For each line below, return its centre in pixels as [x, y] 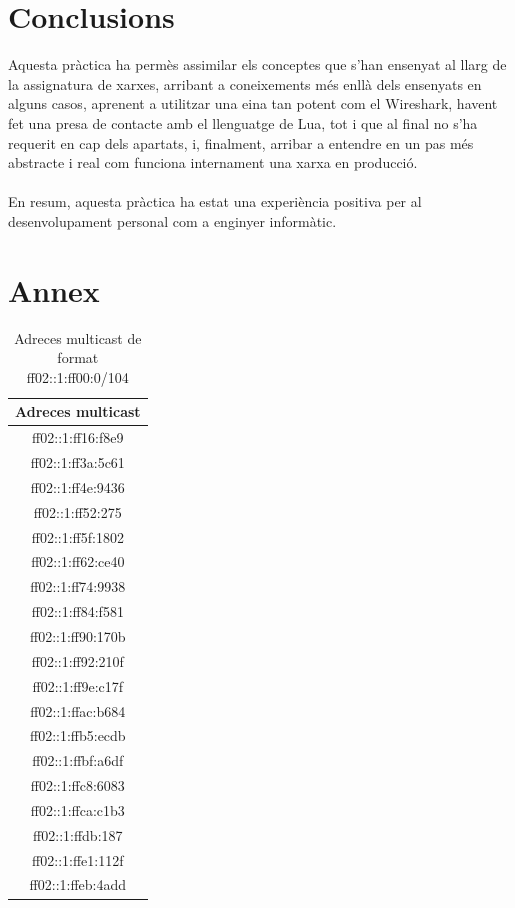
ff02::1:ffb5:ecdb [77, 735]
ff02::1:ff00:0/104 [77, 376]
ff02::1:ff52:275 [77, 511]
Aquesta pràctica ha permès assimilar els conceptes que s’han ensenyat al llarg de [257, 64]
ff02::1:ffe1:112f [78, 859]
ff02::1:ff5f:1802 [77, 536]
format [78, 357]
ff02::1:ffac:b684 [78, 710]
